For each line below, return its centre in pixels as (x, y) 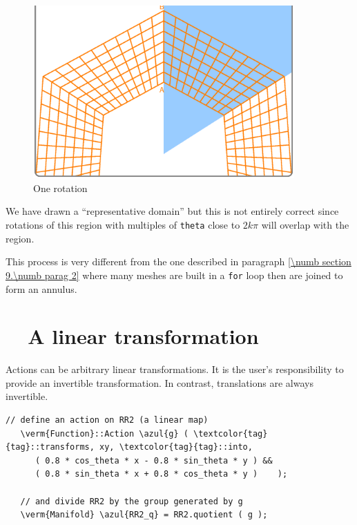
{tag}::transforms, (50, 447)
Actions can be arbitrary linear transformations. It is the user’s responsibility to (175, 369)
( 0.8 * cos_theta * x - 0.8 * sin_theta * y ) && (154, 460)
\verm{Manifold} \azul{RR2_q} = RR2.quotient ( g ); (144, 515)
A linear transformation (143, 336)
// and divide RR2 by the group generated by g (132, 501)
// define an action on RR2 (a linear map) (107, 420)
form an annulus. (41, 288)
